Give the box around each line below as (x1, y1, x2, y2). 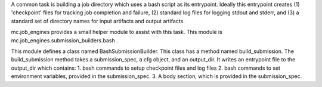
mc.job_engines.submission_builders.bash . (11, 36, 119, 44)
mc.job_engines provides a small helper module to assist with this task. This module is (11, 29, 223, 36)
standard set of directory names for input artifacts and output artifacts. (11, 17, 185, 24)
